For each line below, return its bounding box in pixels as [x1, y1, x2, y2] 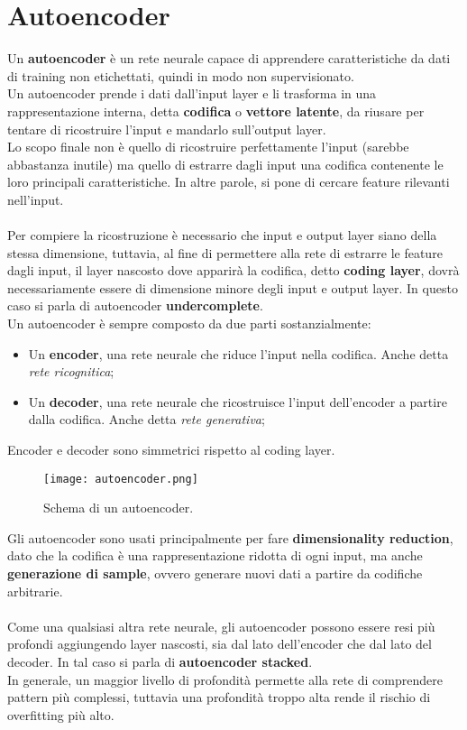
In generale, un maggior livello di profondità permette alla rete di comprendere [7, 670, 443, 688]
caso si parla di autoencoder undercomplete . [7, 296, 263, 315]
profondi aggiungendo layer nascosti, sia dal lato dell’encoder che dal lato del [7, 634, 432, 653]
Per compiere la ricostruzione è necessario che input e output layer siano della [7, 226, 437, 245]
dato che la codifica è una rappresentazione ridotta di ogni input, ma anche [7, 546, 423, 565]
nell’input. [7, 189, 64, 208]
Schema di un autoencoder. [43, 498, 194, 517]
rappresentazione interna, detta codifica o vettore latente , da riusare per [7, 101, 425, 120]
